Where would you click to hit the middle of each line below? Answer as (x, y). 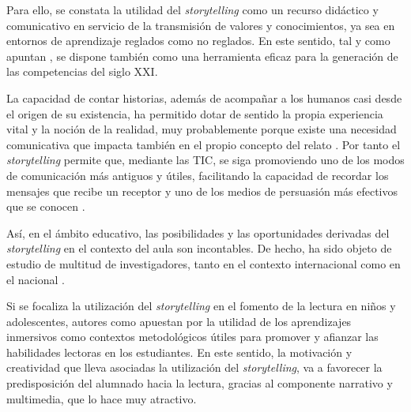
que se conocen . (46, 206)
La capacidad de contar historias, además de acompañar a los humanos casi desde (204, 97)
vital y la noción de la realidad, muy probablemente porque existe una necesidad (202, 129)
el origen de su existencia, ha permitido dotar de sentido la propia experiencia (195, 113)
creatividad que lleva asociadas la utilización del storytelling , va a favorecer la (194, 367)
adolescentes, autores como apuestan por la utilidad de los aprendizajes (179, 321)
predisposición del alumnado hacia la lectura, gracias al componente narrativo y (200, 383)
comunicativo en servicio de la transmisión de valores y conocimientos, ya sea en (201, 25)
